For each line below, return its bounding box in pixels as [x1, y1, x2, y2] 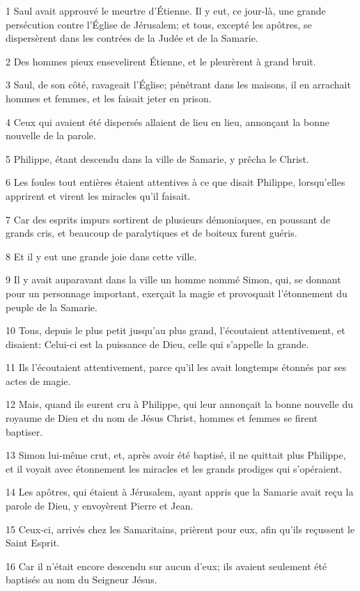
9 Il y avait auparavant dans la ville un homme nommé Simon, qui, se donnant [6, 272, 341, 287]
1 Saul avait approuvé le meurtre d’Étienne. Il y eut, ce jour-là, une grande [6, 3, 326, 17]
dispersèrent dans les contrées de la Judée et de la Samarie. [6, 31, 258, 45]
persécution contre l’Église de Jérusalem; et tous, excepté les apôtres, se [6, 17, 312, 31]
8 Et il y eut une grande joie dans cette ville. [6, 249, 197, 263]
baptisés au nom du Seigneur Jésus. [6, 572, 157, 587]
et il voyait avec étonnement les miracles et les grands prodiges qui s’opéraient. [6, 461, 343, 475]
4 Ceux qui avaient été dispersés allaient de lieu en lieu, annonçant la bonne [6, 114, 329, 129]
